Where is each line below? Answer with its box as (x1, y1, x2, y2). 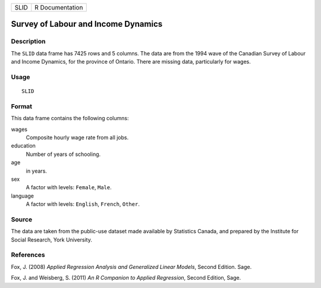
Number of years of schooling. (26, 151, 101, 158)
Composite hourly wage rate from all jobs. (26, 134, 129, 141)
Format (11, 102, 33, 110)
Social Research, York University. (11, 236, 92, 243)
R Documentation (34, 4, 83, 11)
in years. (26, 167, 48, 174)
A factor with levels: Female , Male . (26, 184, 112, 191)
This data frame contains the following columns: (11, 115, 129, 122)
